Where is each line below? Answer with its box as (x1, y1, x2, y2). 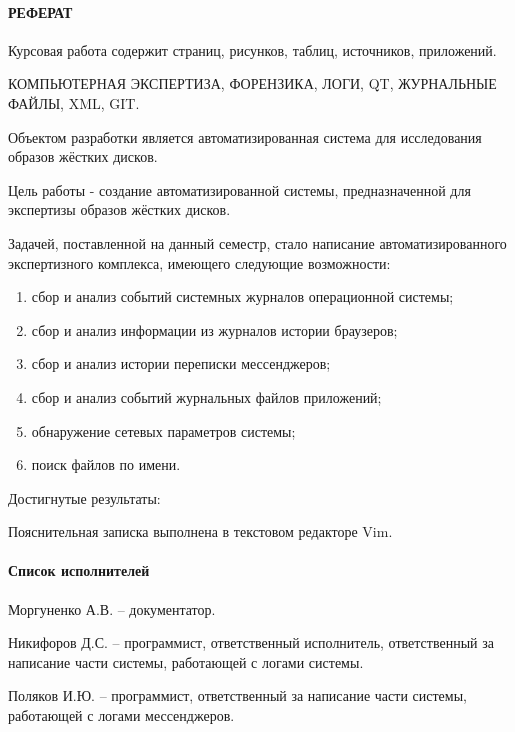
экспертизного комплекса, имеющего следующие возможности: (8, 252, 391, 273)
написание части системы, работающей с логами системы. (8, 651, 364, 672)
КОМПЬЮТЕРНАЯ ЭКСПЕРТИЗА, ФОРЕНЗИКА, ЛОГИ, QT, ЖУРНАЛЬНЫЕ (8, 73, 497, 94)
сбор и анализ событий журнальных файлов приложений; (31, 386, 382, 407)
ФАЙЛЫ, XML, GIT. (8, 92, 140, 113)
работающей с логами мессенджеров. (8, 705, 235, 726)
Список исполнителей (8, 560, 150, 581)
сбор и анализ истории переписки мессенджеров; (31, 353, 331, 374)
